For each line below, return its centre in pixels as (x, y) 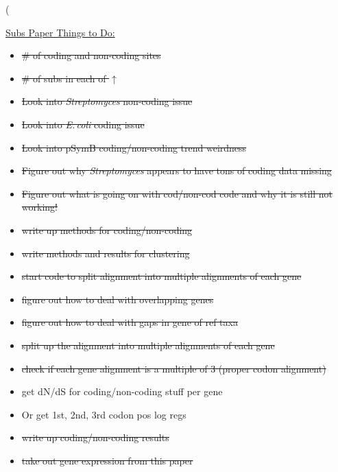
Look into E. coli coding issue (83, 124)
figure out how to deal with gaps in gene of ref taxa (130, 322)
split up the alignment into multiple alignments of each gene (148, 345)
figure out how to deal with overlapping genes (118, 299)
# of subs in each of (64, 78)
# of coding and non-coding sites (91, 55)
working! (39, 207)
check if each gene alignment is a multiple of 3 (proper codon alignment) (174, 368)
